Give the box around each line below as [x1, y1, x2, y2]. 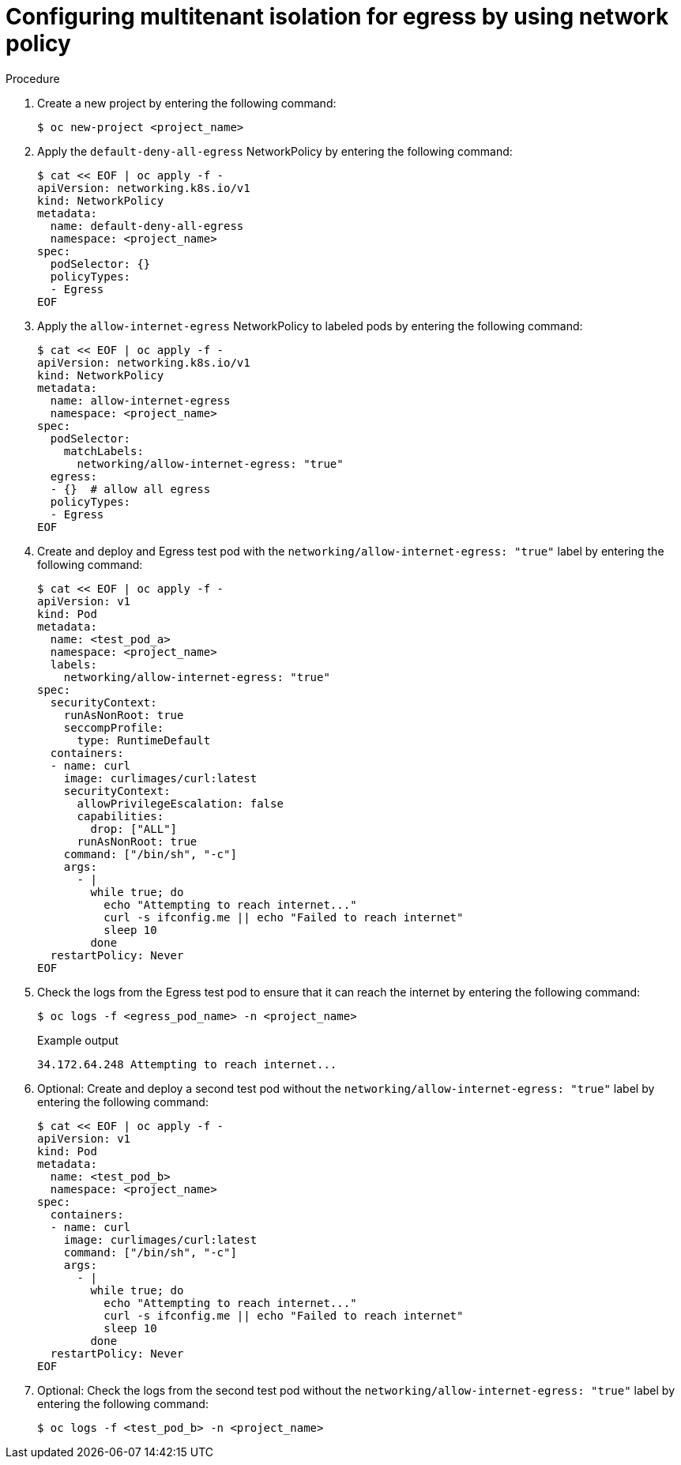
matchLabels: [63, 444, 144, 458]
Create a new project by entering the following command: [37, 96, 337, 110]
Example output [37, 1033, 119, 1047]
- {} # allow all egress [50, 482, 211, 495]
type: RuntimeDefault [77, 733, 211, 747]
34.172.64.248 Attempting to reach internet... [37, 1057, 337, 1071]
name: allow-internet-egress [50, 394, 231, 407]
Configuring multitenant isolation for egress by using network [6, 3, 669, 30]
